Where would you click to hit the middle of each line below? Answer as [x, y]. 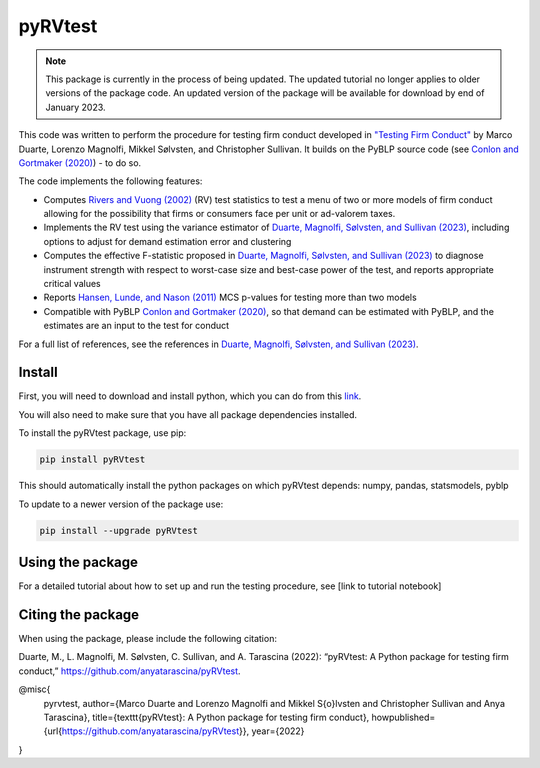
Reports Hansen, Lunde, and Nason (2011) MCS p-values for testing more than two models [230, 297]
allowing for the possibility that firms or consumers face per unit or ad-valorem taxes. [219, 214]
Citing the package [79, 614]
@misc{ [34, 689]
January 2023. [75, 107]
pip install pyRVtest [92, 459]
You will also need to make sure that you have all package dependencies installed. [188, 414]
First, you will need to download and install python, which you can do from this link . [190, 396]
